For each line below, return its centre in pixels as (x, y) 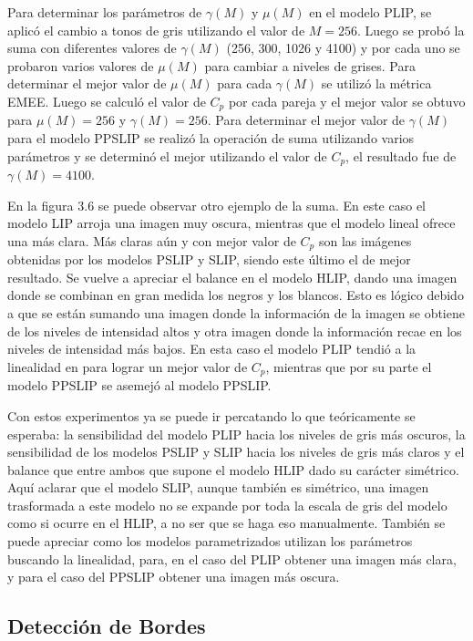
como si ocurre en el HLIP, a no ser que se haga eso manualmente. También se (226, 523)
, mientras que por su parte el (349, 366)
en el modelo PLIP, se (370, 12)
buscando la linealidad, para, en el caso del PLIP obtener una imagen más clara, (232, 558)
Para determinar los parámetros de (105, 12)
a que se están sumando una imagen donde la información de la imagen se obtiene (236, 313)
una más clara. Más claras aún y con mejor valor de (152, 240)
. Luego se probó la (411, 30)
